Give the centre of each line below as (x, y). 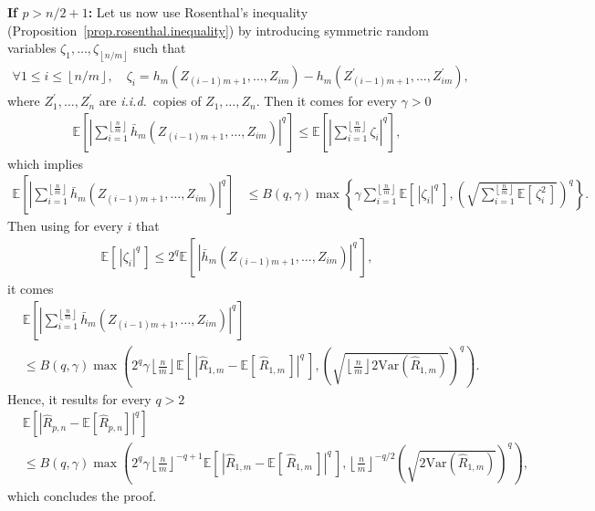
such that (160, 48)
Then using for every (65, 226)
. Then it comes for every (326, 101)
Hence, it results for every (79, 398)
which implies (45, 163)
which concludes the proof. (82, 496)
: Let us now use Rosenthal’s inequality (198, 12)
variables (32, 48)
